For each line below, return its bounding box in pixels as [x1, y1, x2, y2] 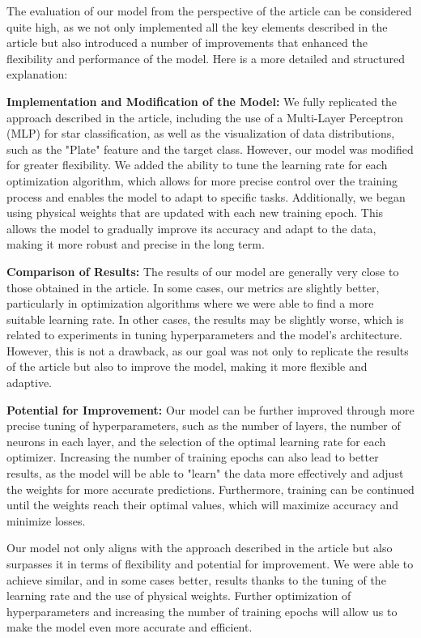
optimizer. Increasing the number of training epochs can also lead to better [6, 449, 379, 466]
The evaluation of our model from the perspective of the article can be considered [6, 2, 412, 19]
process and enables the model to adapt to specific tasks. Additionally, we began [6, 188, 406, 205]
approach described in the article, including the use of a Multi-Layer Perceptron [6, 108, 404, 125]
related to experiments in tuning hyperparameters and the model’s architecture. [6, 326, 402, 343]
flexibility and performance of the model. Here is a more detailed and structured [6, 49, 405, 66]
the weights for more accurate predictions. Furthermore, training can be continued [6, 480, 415, 497]
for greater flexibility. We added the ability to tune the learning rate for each [6, 156, 388, 173]
